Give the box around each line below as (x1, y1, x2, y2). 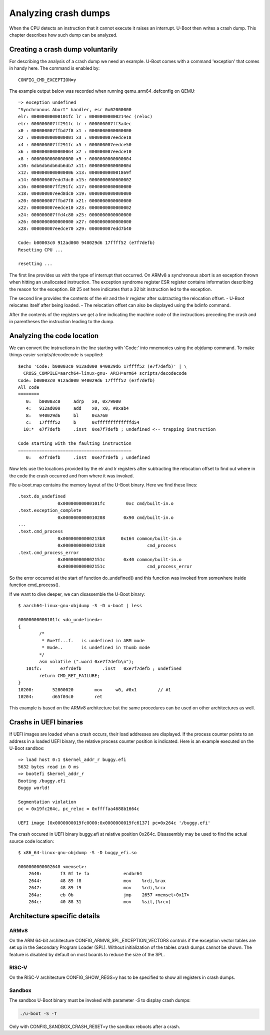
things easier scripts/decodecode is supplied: (9, 352, 103, 358)
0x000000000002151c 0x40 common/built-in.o (57, 557, 182, 562)
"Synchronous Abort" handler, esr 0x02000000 (18, 107, 132, 112)
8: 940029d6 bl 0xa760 (25, 412, 108, 418)
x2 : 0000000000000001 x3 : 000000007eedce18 (18, 135, 132, 140)
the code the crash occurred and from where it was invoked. (9, 472, 134, 478)
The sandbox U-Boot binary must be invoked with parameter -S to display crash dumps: (9, 997, 191, 1003)
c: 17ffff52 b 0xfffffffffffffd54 (25, 419, 139, 425)
